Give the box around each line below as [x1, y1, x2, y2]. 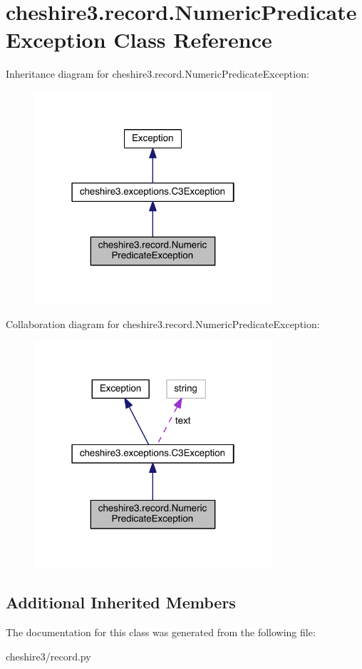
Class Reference [113, 25, 272, 54]
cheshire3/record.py [6, 648, 91, 663]
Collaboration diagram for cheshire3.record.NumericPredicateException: [6, 317, 320, 332]
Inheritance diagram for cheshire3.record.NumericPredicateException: [6, 66, 309, 81]
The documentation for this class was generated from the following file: [6, 624, 316, 639]
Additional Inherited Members [6, 591, 236, 613]
